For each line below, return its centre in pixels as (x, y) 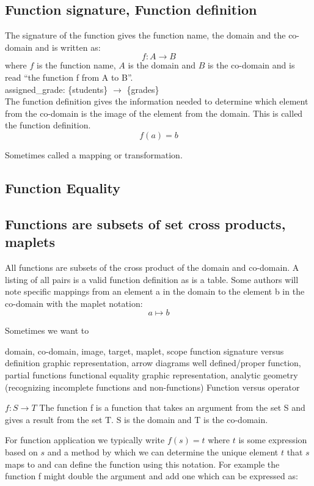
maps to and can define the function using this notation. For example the (142, 464)
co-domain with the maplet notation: (74, 303)
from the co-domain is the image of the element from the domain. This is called (154, 113)
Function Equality (63, 187)
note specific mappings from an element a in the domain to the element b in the (155, 291)
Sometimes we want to (47, 330)
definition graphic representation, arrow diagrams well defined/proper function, (153, 363)
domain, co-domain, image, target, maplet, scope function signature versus (144, 351)
